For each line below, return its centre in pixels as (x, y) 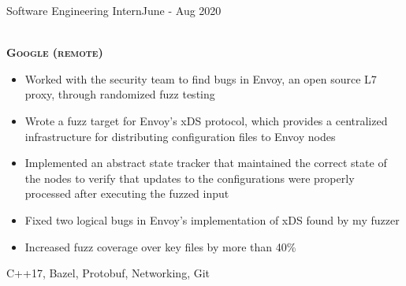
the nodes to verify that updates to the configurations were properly (190, 178)
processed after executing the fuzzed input (127, 193)
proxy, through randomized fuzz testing (120, 94)
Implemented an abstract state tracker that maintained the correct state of (206, 163)
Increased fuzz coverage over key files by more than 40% (160, 246)
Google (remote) (55, 52)
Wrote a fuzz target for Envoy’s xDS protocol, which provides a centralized (206, 120)
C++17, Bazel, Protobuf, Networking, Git (108, 273)
